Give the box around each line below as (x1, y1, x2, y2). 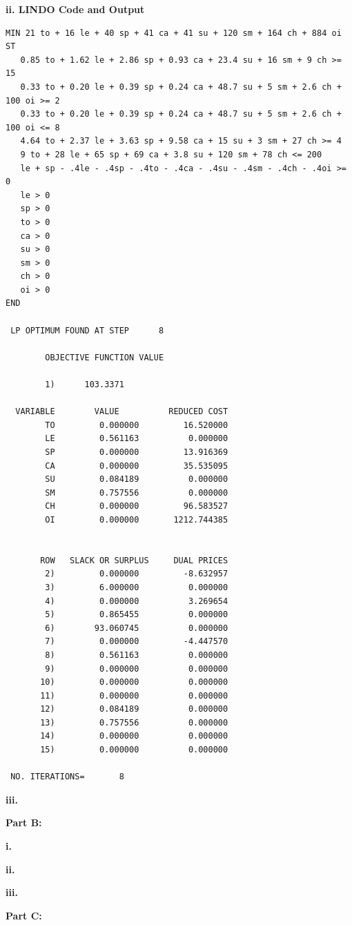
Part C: (6, 908, 42, 922)
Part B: (6, 815, 42, 830)
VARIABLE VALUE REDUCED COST (15, 407, 228, 417)
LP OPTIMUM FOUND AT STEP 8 (10, 325, 164, 335)
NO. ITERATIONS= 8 (10, 772, 124, 782)
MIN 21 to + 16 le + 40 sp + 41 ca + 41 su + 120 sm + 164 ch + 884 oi (6, 28, 342, 38)
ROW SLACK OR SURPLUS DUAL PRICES (40, 555, 228, 565)
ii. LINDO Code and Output (6, 2, 145, 16)
